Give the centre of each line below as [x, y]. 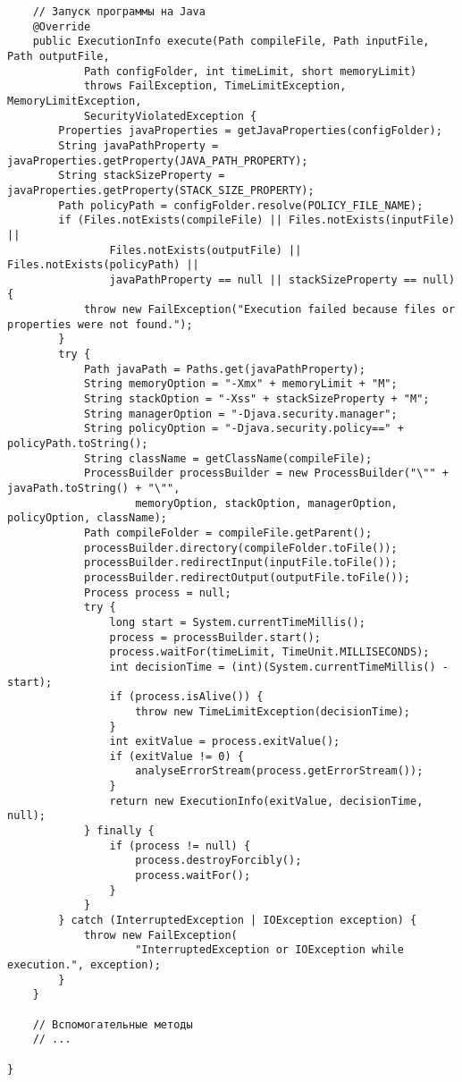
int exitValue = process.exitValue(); [225, 742]
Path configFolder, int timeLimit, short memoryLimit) [250, 71]
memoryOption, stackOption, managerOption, [266, 503]
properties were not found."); [100, 324]
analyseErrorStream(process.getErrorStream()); [279, 771]
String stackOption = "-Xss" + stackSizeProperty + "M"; [256, 399]
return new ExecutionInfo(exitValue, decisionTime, [266, 801]
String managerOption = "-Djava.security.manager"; [240, 414]
